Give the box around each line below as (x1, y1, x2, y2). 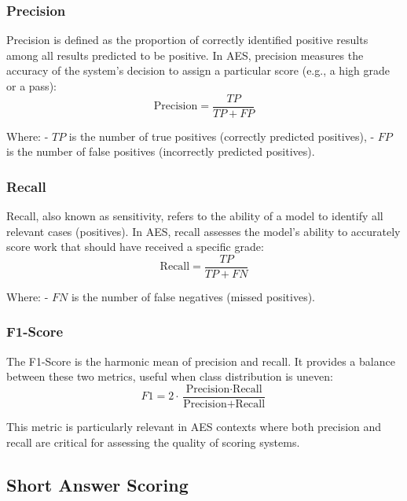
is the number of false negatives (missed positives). (71, 288, 316, 304)
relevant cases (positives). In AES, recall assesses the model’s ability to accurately (6, 223, 401, 239)
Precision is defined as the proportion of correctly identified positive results (6, 31, 368, 48)
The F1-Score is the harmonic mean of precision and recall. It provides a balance (6, 352, 395, 369)
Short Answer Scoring (6, 472, 189, 496)
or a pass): (6, 78, 57, 94)
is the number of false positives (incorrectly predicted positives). (6, 143, 315, 160)
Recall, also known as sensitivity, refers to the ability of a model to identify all (6, 208, 383, 224)
